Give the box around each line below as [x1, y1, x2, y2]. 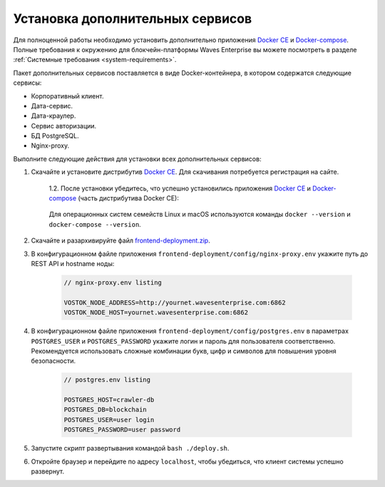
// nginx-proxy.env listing [63, 278, 162, 287]
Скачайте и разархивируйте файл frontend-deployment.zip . [31, 236, 210, 245]
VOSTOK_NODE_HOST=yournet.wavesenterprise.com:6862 [63, 309, 249, 317]
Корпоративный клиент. [31, 91, 104, 100]
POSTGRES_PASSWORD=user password [63, 426, 181, 434]
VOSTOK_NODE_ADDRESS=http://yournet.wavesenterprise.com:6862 [63, 298, 286, 307]
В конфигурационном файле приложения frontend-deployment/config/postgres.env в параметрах [31, 327, 349, 335]
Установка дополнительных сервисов [13, 11, 252, 26]
